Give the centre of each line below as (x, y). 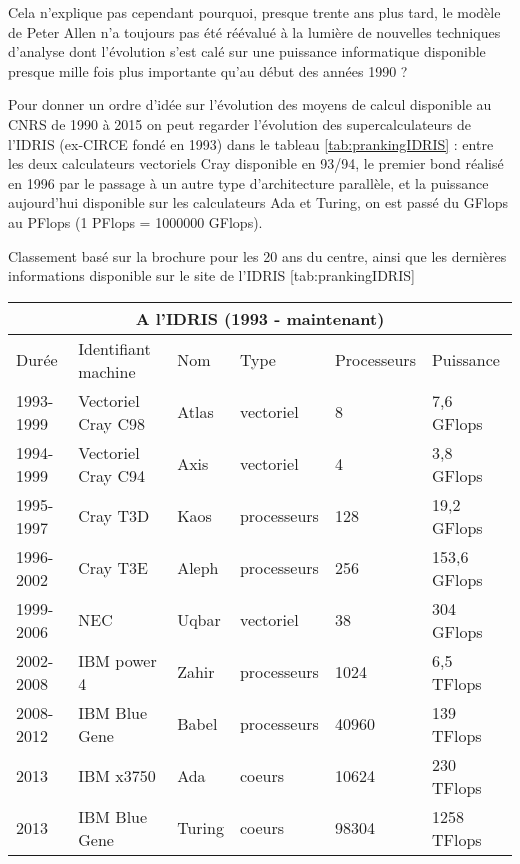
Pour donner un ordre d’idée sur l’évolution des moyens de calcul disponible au (250, 104)
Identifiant (114, 348)
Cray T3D (114, 516)
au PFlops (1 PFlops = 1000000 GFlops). (135, 221)
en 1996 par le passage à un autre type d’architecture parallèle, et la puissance (248, 182)
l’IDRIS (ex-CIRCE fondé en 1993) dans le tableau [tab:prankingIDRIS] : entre (251, 143)
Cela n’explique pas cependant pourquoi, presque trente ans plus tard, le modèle (254, 12)
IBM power (117, 660)
